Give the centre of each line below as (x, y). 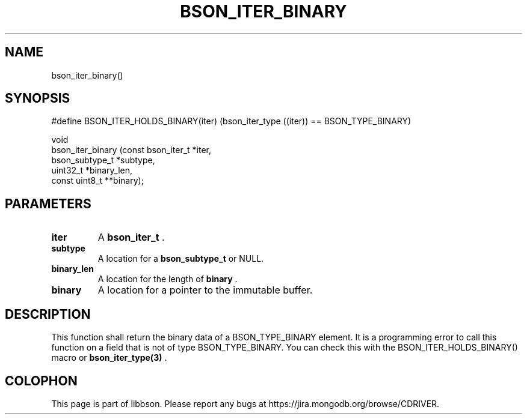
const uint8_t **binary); (97, 181)
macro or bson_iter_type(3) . (109, 358)
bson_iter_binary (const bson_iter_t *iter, (131, 150)
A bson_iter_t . (131, 237)
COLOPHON (41, 381)
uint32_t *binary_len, (92, 170)
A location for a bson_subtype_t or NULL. (181, 259)
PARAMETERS (48, 203)
